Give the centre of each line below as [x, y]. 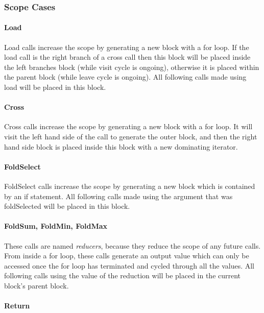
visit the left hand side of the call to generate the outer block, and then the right [131, 136]
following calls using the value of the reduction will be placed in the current [123, 275]
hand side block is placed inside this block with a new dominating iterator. [121, 146]
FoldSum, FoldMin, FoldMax [56, 226]
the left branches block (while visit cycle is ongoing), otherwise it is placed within [132, 67]
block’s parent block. [37, 285]
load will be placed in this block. [55, 87]
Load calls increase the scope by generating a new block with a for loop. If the [127, 47]
